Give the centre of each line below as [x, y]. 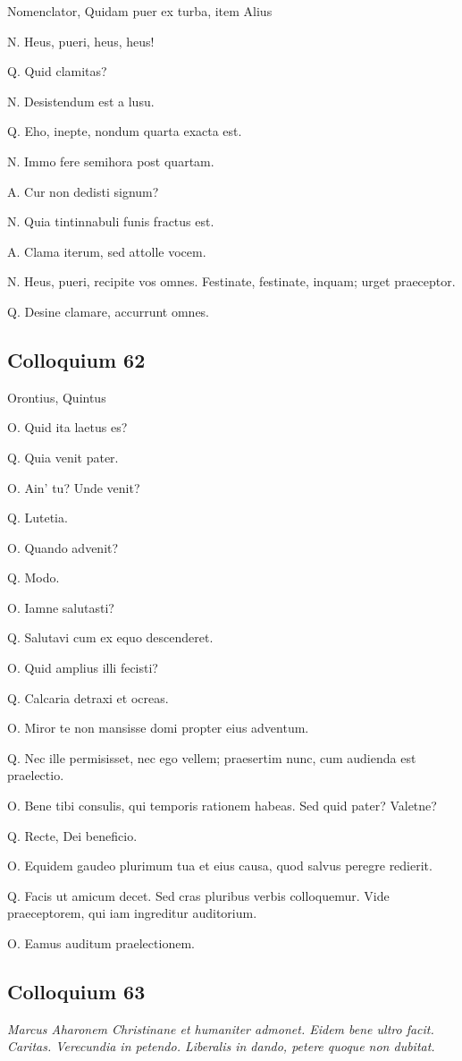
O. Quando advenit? [63, 547]
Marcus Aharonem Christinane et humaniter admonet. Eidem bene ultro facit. [221, 1028]
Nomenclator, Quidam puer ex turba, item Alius [140, 11]
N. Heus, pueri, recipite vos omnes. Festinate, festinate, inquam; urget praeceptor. [231, 281]
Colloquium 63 [76, 991]
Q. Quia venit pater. [63, 457]
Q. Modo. [34, 577]
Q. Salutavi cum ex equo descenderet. [110, 637]
